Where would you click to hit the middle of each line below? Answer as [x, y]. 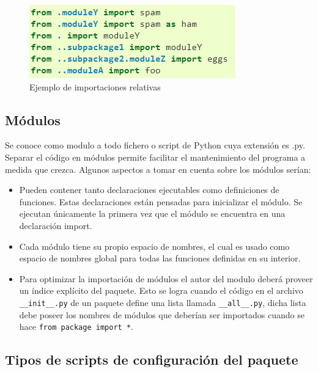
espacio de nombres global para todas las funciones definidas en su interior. [160, 258]
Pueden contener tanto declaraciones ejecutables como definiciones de [149, 190]
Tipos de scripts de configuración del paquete [152, 359]
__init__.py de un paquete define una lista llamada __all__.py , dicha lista [163, 302]
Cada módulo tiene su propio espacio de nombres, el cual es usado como [154, 246]
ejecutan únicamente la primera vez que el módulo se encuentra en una [152, 213]
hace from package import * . [76, 326]
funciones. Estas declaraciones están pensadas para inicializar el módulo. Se [161, 201]
